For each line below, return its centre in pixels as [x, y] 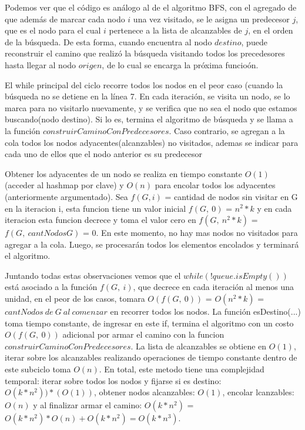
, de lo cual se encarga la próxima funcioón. [180, 64]
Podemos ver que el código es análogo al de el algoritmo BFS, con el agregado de [151, 7]
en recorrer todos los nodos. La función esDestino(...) [205, 311]
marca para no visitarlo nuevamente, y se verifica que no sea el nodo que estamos [151, 107]
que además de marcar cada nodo [65, 19]
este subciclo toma [38, 369]
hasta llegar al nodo [41, 64]
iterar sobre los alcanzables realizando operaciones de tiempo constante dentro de [151, 357]
